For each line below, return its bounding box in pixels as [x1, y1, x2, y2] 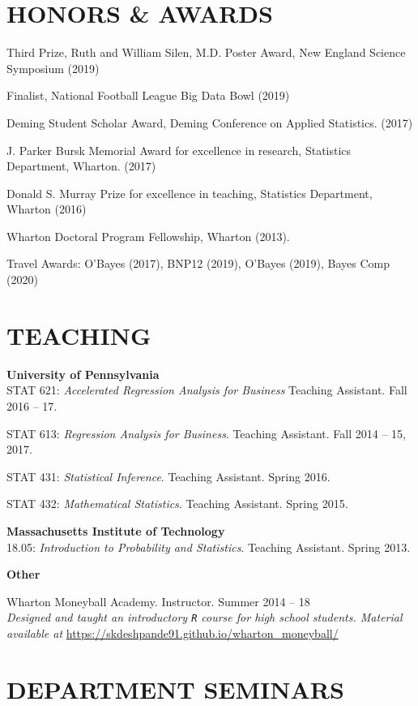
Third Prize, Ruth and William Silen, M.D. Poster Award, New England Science [6, 44, 406, 61]
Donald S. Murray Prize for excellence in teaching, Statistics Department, [6, 184, 373, 201]
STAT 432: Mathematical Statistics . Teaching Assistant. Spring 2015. [6, 495, 348, 512]
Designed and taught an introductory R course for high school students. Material [6, 609, 403, 626]
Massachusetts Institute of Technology [6, 522, 225, 539]
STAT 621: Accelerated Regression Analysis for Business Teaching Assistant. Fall [6, 381, 407, 398]
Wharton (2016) [6, 200, 87, 217]
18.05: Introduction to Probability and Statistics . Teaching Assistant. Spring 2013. [6, 538, 411, 555]
